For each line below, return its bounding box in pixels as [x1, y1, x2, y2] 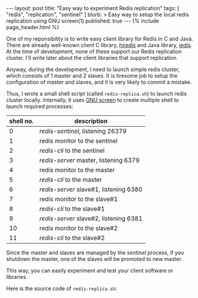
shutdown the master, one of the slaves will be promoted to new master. [6, 256, 183, 262]
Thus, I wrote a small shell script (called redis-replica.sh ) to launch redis [6, 90, 187, 97]
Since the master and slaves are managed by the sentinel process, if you [6, 249, 184, 256]
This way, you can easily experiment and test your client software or [6, 267, 174, 274]
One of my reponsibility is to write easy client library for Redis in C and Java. [6, 35, 193, 42]
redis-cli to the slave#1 [39, 205, 105, 213]
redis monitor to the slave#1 [39, 195, 118, 203]
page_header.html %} [6, 24, 59, 30]
